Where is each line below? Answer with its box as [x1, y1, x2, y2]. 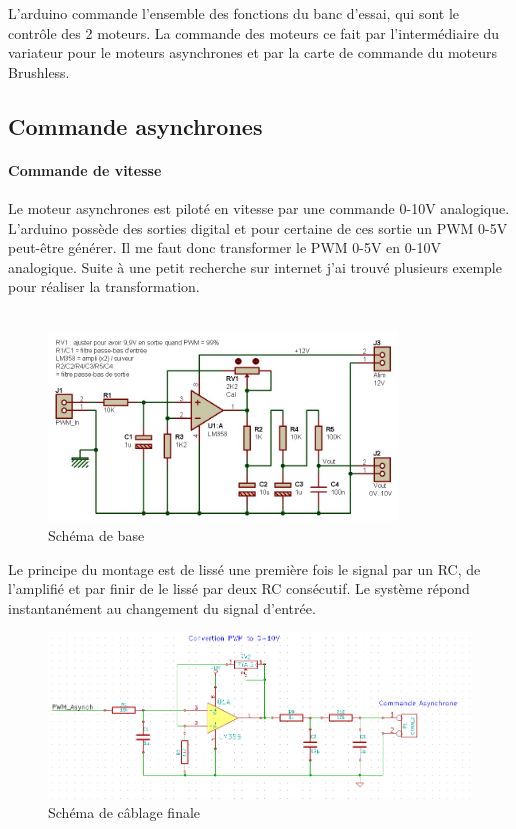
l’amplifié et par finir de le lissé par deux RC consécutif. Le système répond [8, 578, 470, 599]
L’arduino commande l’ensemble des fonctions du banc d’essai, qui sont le [8, 3, 460, 23]
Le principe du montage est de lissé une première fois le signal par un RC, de [8, 558, 481, 579]
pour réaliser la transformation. [8, 276, 200, 297]
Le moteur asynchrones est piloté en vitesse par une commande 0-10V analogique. [8, 197, 510, 218]
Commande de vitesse [8, 159, 162, 180]
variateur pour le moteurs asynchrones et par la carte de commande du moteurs [8, 42, 498, 63]
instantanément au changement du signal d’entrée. [8, 597, 316, 618]
